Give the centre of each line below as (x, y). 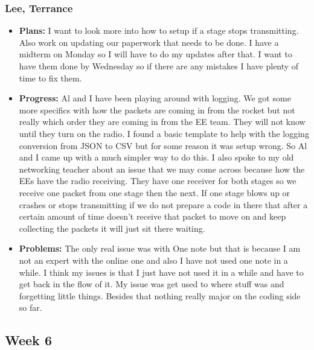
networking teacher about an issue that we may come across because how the (162, 169)
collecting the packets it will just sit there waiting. (112, 228)
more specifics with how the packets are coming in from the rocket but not (157, 110)
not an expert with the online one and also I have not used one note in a (153, 260)
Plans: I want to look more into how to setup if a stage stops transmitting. (159, 30)
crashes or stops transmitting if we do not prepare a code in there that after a (163, 204)
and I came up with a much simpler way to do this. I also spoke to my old (156, 157)
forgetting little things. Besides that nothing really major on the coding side (160, 295)
